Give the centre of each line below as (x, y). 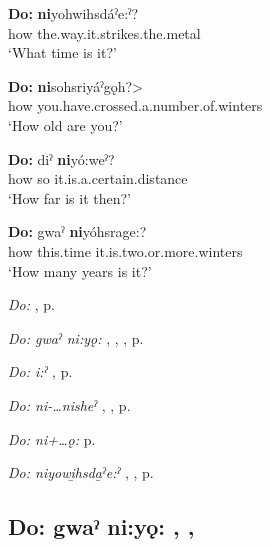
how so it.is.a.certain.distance (98, 178)
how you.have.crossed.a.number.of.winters (135, 105)
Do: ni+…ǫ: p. (52, 438)
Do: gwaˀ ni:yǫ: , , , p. (76, 337)
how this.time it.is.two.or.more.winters (125, 250)
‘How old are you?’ (65, 124)
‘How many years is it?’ (80, 270)
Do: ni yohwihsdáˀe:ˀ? (73, 13)
